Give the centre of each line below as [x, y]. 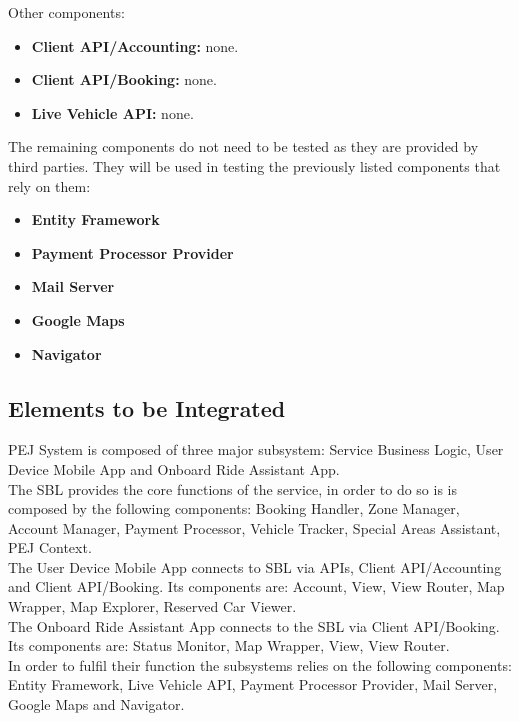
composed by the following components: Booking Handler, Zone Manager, [234, 508]
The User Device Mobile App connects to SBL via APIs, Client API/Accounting [255, 566]
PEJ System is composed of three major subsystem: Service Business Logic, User [256, 449]
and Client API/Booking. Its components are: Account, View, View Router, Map [256, 586]
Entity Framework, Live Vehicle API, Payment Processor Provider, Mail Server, [253, 684]
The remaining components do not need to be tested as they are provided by [243, 146]
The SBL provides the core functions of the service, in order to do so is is [233, 488]
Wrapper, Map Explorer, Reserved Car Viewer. [152, 606]
